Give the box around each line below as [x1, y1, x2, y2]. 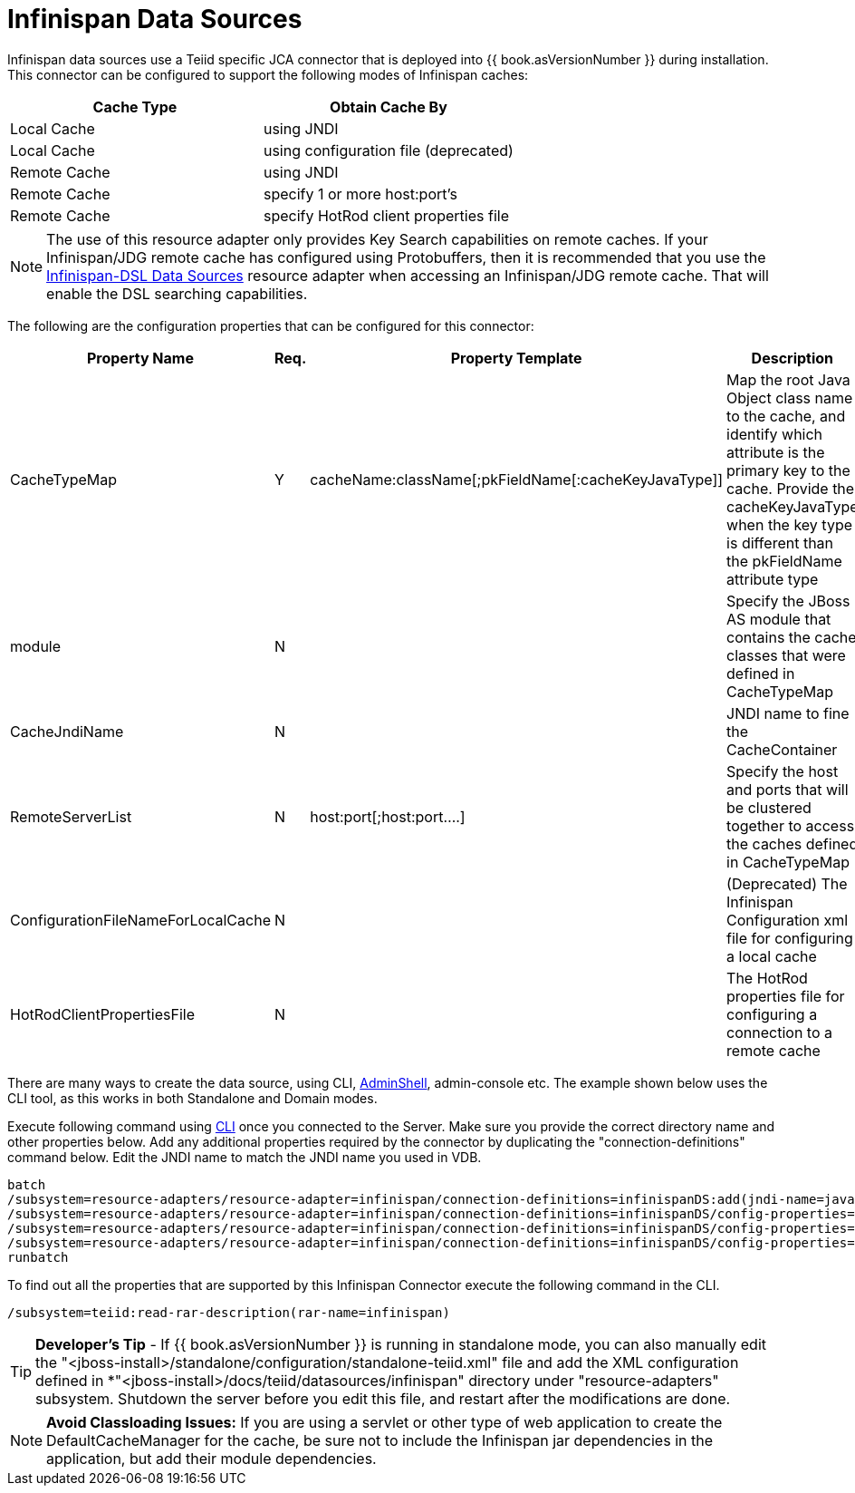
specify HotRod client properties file [263, 206, 509, 225]
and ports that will [726, 780, 849, 799]
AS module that [726, 609, 831, 628]
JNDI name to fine [726, 703, 850, 722]
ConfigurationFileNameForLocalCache [10, 910, 271, 929]
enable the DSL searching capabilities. [46, 284, 308, 303]
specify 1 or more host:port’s [263, 184, 457, 203]
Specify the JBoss [726, 591, 850, 610]
